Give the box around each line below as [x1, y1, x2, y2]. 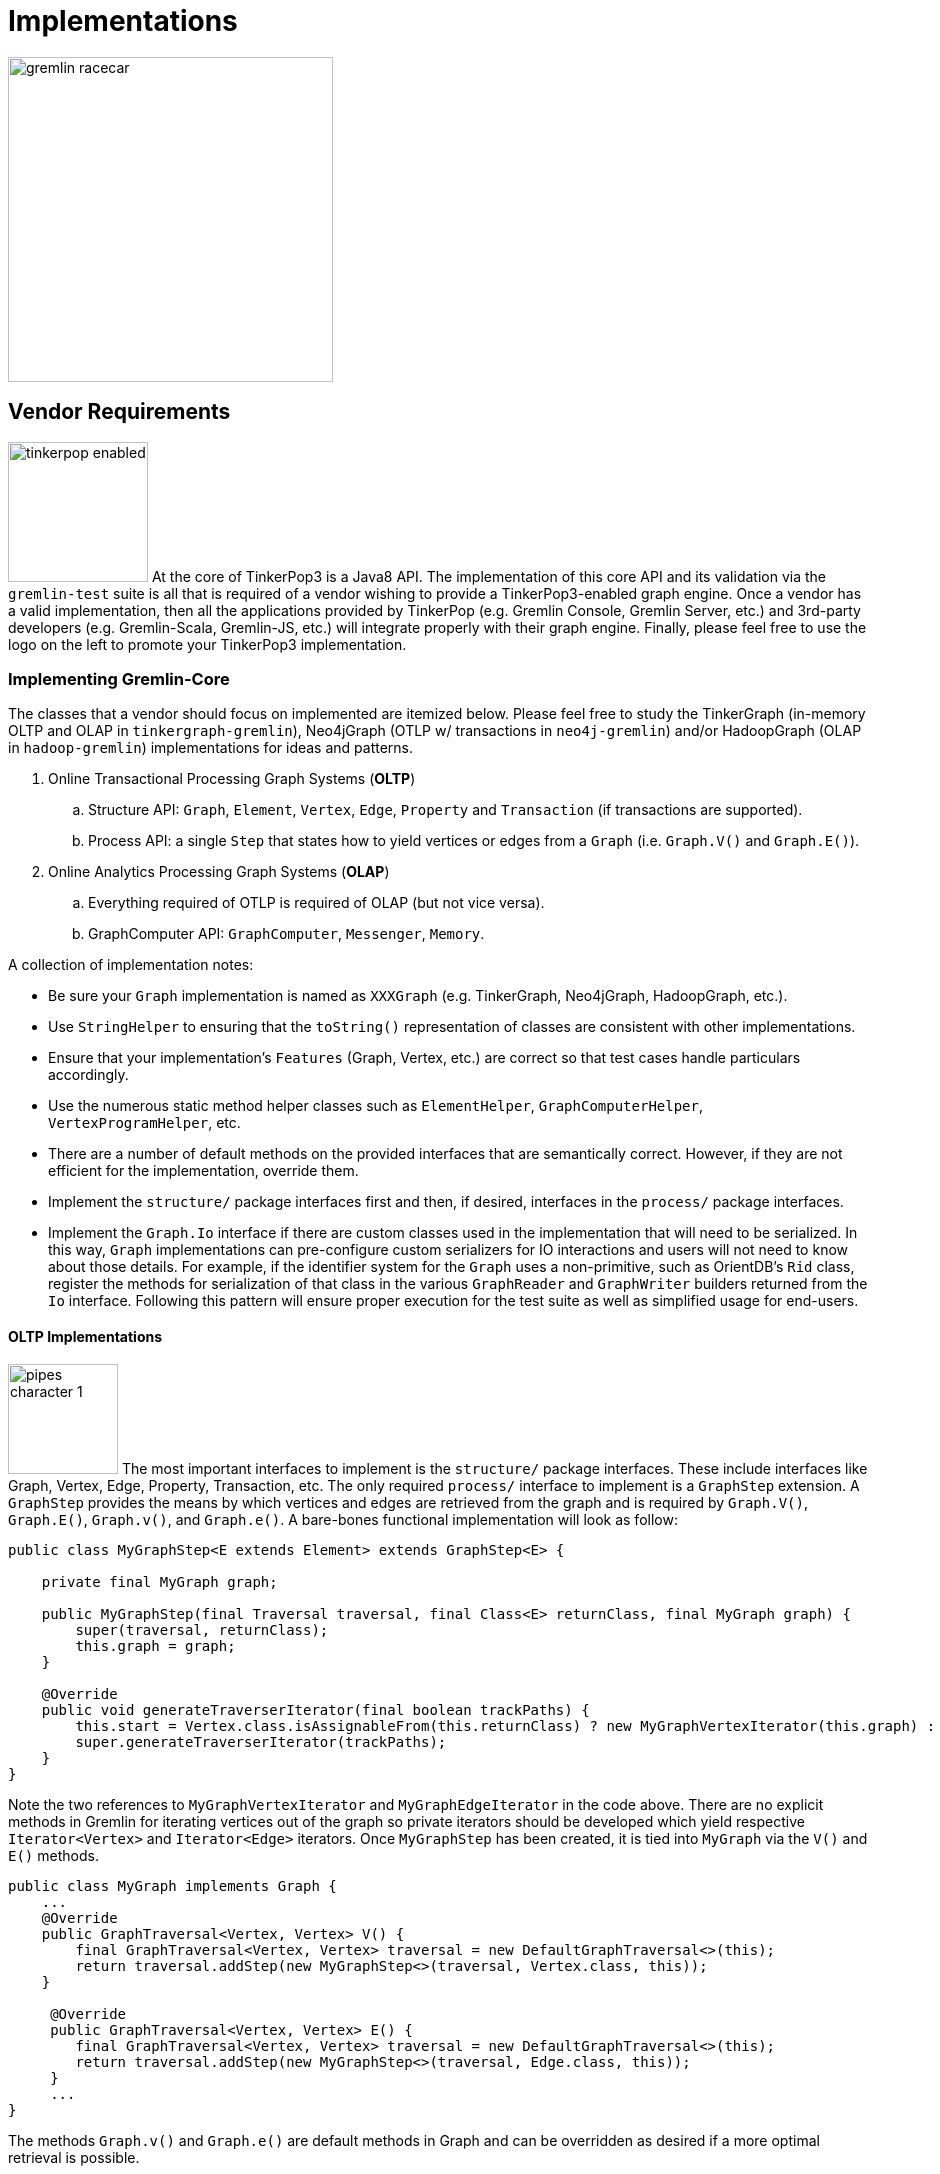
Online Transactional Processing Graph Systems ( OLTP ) [48, 770, 416, 788]
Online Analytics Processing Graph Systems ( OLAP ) [48, 863, 390, 881]
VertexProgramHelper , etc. [48, 1114, 241, 1132]
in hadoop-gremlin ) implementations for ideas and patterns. [8, 739, 414, 757]
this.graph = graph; [75, 1637, 236, 1654]
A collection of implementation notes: [8, 956, 254, 974]
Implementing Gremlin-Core [8, 668, 230, 689]
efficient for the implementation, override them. [48, 1162, 359, 1180]
